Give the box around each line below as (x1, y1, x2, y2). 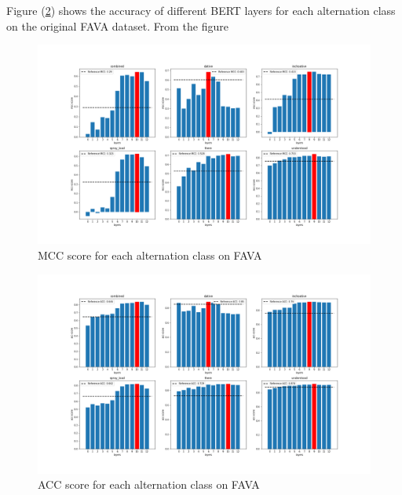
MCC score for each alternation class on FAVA (38, 247, 262, 264)
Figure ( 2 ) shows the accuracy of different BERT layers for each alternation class (6, 2, 396, 18)
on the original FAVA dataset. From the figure (6, 17, 228, 34)
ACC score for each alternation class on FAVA (38, 476, 260, 493)
